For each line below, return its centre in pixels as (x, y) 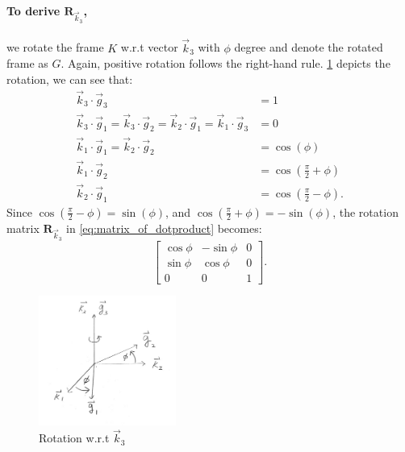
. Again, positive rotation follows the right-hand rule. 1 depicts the (225, 63)
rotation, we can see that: (70, 79)
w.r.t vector (149, 47)
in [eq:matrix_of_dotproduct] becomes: (164, 228)
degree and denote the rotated (309, 47)
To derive (33, 10)
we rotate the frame (55, 47)
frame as (27, 63)
